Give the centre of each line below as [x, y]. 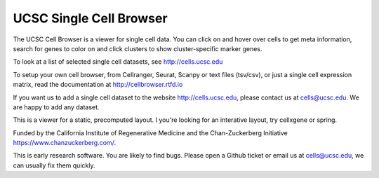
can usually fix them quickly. [54, 165]
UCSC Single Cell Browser [90, 18]
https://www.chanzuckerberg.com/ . [64, 143]
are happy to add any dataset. [56, 107]
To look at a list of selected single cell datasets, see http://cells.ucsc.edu [118, 62]
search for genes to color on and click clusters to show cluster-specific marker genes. [138, 48]
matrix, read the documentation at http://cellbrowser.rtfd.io [98, 85]
